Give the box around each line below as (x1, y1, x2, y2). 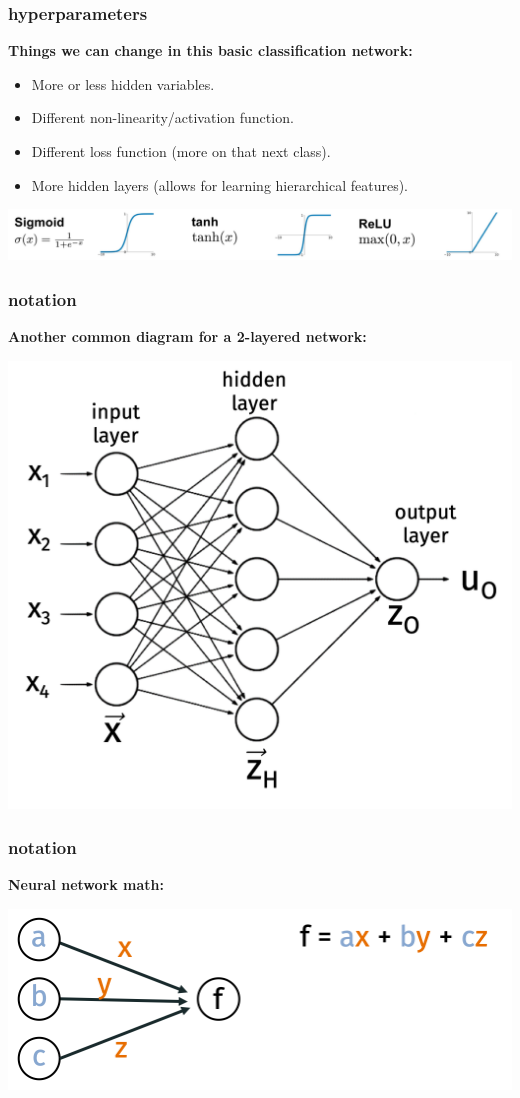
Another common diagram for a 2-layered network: (8, 326, 367, 347)
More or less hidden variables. (31, 73, 215, 94)
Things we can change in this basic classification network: (8, 40, 413, 61)
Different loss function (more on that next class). (31, 141, 331, 161)
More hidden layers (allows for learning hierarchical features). (31, 174, 408, 195)
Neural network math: (8, 874, 164, 895)
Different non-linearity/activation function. (31, 107, 294, 128)
